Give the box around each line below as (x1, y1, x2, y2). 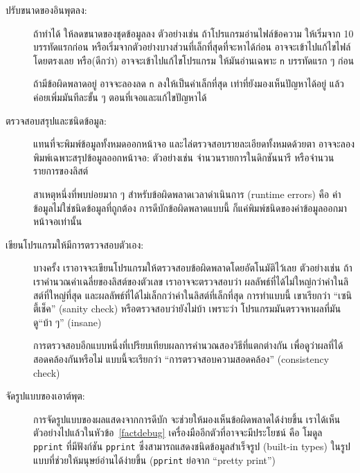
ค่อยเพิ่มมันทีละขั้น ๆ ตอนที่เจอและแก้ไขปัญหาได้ (33, 90, 207, 105)
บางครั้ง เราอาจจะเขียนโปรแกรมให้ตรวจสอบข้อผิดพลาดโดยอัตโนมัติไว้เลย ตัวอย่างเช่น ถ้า (33, 260, 352, 275)
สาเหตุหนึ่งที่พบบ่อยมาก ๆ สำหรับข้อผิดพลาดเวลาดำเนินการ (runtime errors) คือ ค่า (33, 187, 341, 202)
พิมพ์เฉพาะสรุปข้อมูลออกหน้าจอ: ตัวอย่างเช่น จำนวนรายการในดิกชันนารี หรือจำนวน (33, 150, 334, 164)
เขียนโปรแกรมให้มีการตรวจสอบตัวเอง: (6, 237, 144, 251)
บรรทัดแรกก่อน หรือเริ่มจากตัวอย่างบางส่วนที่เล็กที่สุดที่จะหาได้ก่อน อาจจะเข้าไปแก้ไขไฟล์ (33, 39, 351, 54)
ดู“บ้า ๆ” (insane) (33, 314, 102, 329)
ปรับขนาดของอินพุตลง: (6, 3, 87, 17)
